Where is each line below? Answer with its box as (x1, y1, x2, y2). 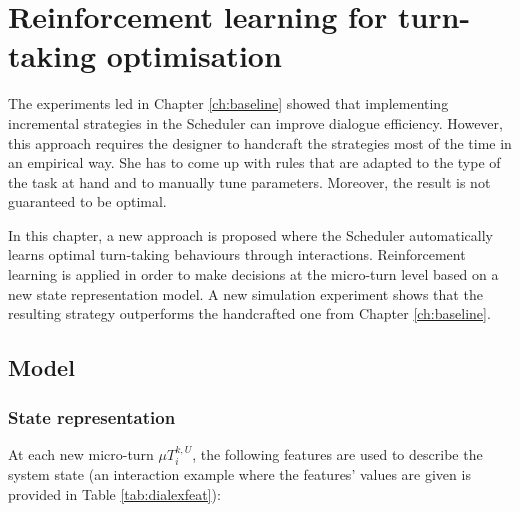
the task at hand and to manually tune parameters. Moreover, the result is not (8, 171, 491, 192)
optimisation (106, 35, 282, 76)
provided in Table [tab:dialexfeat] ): (8, 483, 221, 504)
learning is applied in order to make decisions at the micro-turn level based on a (8, 264, 499, 285)
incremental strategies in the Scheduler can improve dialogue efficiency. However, (8, 112, 503, 133)
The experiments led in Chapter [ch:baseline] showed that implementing (8, 93, 449, 114)
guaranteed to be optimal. (8, 191, 167, 212)
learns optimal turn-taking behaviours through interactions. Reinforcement (8, 244, 466, 265)
